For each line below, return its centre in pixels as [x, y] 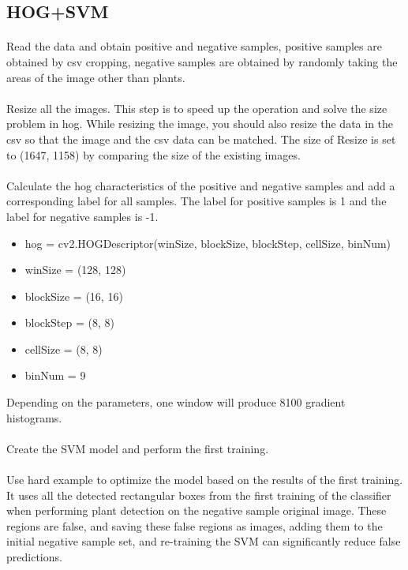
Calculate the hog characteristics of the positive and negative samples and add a [201, 185]
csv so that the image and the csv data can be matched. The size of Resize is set [201, 139]
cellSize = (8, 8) [64, 349]
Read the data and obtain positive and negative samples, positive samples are [194, 46]
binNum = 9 [55, 375]
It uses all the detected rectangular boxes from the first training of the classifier [199, 495]
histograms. [34, 417]
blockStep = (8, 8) [69, 322]
